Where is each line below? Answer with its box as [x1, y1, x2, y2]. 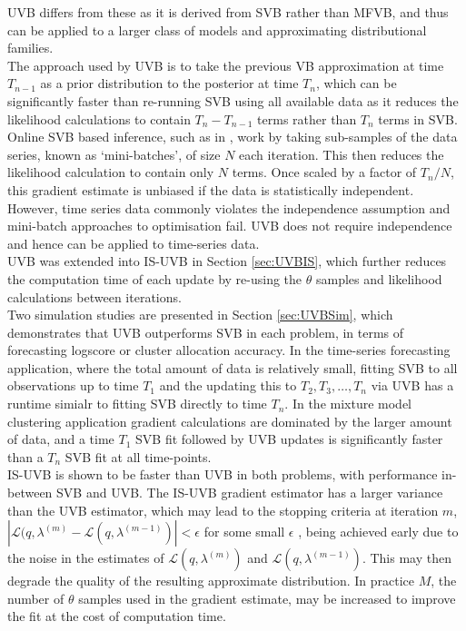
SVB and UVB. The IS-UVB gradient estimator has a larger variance [56, 483, 443, 502]
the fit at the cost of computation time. [7, 606, 226, 626]
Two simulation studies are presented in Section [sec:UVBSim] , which [7, 305, 393, 324]
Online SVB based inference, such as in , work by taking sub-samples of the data [7, 127, 458, 146]
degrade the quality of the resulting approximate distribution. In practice [7, 571, 415, 590]
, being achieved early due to [298, 522, 459, 541]
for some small [203, 522, 285, 541]
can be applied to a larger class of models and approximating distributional [7, 20, 427, 39]
